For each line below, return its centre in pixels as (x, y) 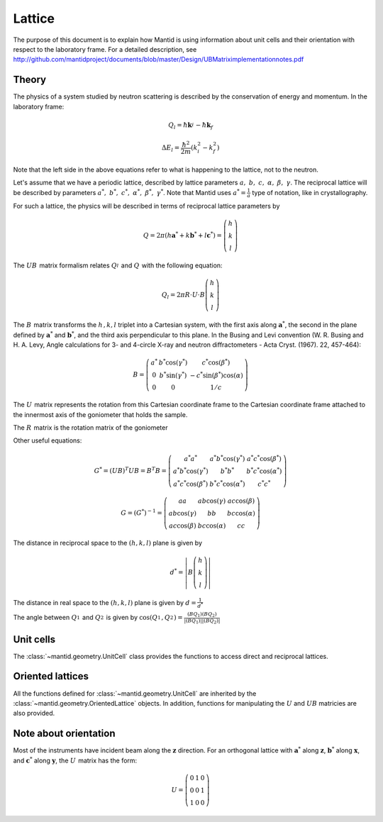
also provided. (34, 713)
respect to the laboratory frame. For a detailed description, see (105, 49)
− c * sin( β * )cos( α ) (217, 374)
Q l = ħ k (180, 126)
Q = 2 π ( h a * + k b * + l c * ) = (183, 235)
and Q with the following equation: (172, 265)
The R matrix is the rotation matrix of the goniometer (90, 428)
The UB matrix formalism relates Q (65, 265)
